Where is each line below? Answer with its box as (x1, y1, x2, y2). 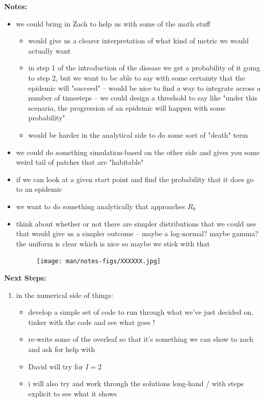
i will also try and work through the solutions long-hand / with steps (28, 378, 244, 389)
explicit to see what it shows (28, 388, 117, 398)
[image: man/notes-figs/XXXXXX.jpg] (36, 258, 161, 265)
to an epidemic (16, 184, 63, 194)
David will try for (28, 361, 83, 371)
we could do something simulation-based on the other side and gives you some (16, 146, 260, 157)
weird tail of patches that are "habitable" (16, 157, 144, 167)
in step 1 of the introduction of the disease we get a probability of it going (28, 62, 260, 73)
